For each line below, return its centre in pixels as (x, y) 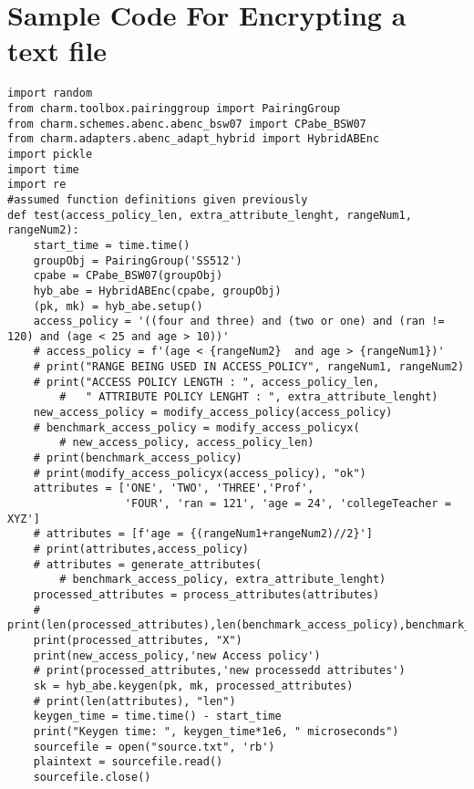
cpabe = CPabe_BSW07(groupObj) (128, 276)
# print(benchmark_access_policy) (138, 458)
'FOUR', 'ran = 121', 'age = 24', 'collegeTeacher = (288, 504)
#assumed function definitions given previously (158, 199)
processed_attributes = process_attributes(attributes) (206, 594)
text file (57, 51)
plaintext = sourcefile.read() (128, 762)
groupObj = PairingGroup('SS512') (138, 260)
